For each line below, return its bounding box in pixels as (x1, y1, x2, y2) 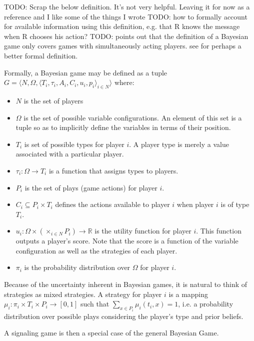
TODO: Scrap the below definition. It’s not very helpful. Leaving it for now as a (4, 1, 250, 11)
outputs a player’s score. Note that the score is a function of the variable (15, 235, 238, 246)
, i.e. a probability (178, 298, 233, 309)
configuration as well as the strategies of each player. (15, 245, 177, 255)
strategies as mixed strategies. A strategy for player (4, 288, 162, 299)
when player (176, 199, 214, 209)
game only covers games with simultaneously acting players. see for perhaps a (4, 40, 241, 51)
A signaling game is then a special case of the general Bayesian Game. (4, 327, 219, 338)
